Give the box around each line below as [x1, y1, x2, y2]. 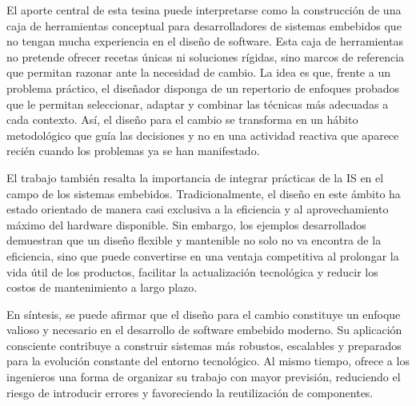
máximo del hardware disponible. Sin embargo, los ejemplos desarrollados [6, 216, 366, 233]
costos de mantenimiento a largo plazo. [6, 279, 198, 296]
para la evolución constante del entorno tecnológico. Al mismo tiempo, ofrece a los [6, 352, 410, 369]
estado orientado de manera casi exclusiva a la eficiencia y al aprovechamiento [6, 201, 389, 217]
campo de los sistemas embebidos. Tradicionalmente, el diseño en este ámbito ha [6, 185, 401, 201]
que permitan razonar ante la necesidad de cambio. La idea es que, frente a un [6, 64, 390, 81]
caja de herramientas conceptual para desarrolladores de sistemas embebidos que [6, 17, 402, 34]
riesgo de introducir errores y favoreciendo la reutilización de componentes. [6, 384, 374, 400]
